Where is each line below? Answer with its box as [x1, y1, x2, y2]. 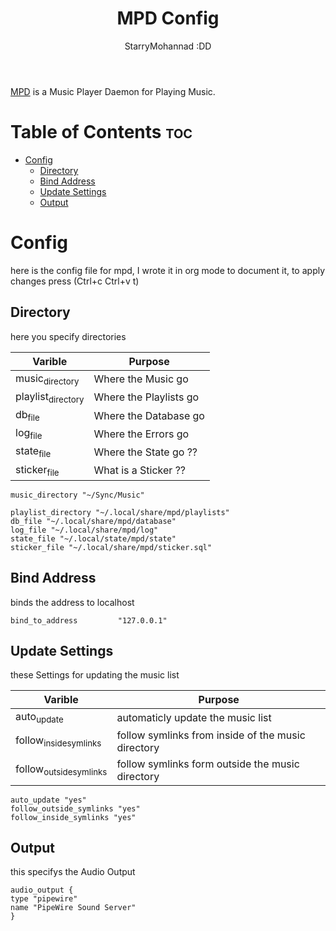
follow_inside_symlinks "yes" [10, 812, 137, 822]
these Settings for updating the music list [10, 669, 180, 681]
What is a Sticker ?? [93, 463, 187, 477]
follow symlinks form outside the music [116, 757, 300, 771]
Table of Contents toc [10, 121, 193, 144]
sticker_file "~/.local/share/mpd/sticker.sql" [10, 542, 213, 552]
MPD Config [116, 7, 220, 30]
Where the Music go [93, 372, 189, 386]
